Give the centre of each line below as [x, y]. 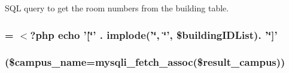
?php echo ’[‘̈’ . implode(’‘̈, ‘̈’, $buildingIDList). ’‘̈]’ [154, 34]
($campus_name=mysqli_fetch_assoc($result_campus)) [145, 62]
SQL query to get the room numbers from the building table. [117, 8]
